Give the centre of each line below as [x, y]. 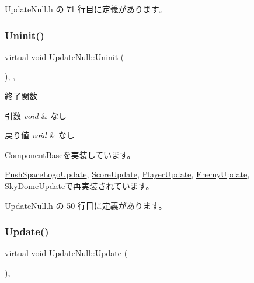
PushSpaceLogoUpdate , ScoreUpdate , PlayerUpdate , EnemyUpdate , [127, 174]
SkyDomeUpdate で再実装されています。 [79, 185]
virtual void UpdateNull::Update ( [66, 253]
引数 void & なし [36, 115]
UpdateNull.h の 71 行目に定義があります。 [86, 9]
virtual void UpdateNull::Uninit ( [65, 56]
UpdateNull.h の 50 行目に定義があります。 [86, 205]
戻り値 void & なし [40, 135]
